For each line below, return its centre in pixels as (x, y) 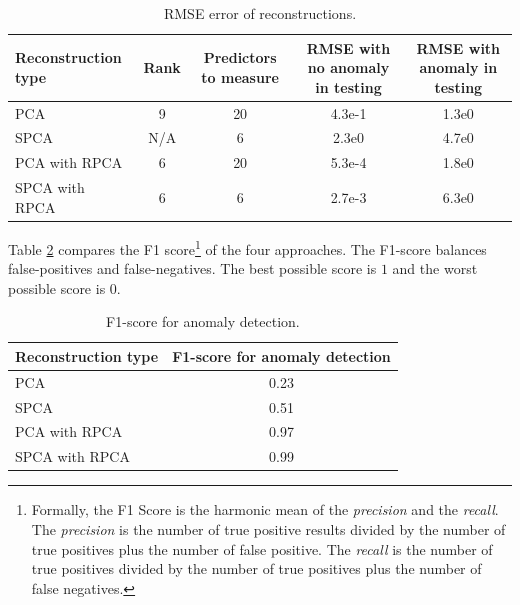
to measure (240, 76)
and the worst (435, 268)
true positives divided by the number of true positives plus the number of (256, 568)
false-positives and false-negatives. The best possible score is (192, 268)
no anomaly (348, 67)
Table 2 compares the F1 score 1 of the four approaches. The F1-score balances (247, 247)
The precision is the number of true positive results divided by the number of (268, 528)
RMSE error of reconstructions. (260, 13)
